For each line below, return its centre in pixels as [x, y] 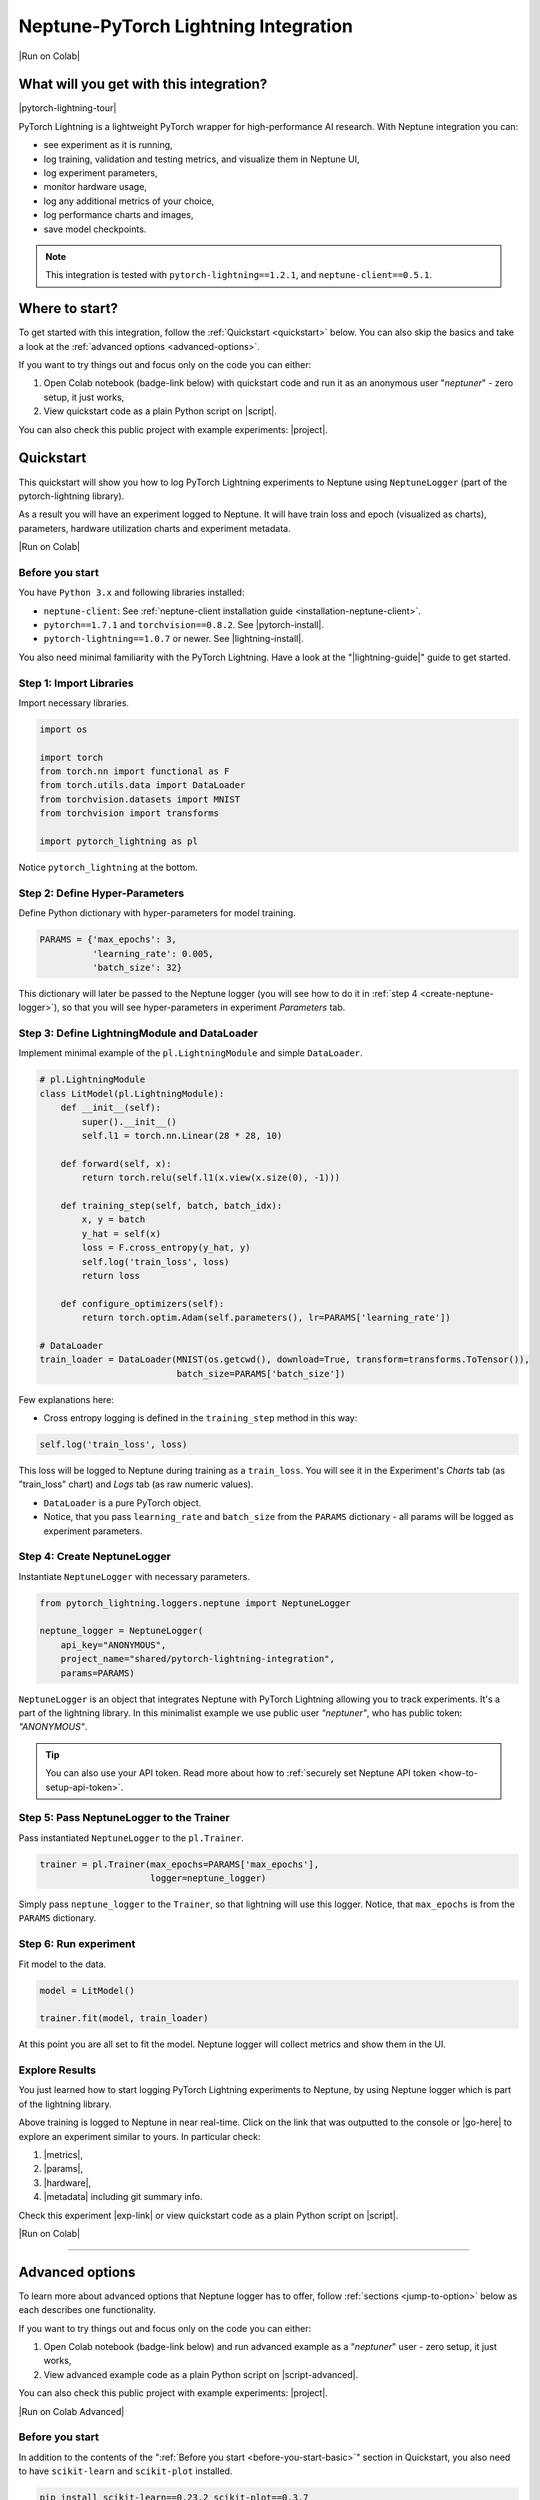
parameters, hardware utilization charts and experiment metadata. [154, 528]
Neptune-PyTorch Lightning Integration [186, 26]
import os [63, 729]
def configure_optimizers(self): [142, 1303]
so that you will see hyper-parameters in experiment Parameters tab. [203, 1007]
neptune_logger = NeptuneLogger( [121, 1631]
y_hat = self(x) [121, 1233]
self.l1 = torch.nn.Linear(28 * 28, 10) [182, 1135]
